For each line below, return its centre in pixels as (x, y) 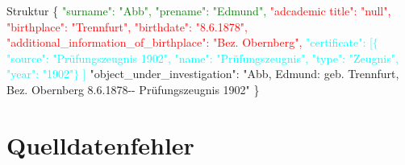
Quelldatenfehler (100, 144)
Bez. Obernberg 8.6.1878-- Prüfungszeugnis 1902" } (133, 89)
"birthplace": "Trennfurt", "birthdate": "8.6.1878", (127, 26)
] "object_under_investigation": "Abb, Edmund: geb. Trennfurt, (241, 74)
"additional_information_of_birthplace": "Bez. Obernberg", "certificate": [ (190, 42)
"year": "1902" (40, 74)
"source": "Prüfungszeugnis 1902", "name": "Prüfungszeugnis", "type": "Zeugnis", (202, 58)
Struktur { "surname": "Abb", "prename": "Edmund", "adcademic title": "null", (199, 10)
